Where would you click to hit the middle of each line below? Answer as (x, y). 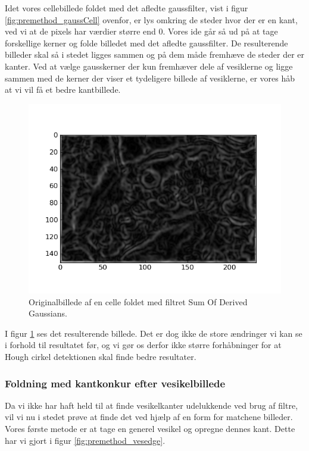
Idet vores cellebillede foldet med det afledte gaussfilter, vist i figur (127, 8)
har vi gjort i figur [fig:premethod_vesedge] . (85, 440)
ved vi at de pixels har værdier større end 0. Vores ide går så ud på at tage (141, 31)
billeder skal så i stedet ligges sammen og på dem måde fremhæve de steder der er (155, 54)
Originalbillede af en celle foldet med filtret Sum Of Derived (138, 301)
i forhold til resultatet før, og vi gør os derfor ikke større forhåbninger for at (143, 345)
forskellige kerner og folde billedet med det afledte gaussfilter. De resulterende (146, 43)
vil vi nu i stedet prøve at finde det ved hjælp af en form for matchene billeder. (149, 417)
